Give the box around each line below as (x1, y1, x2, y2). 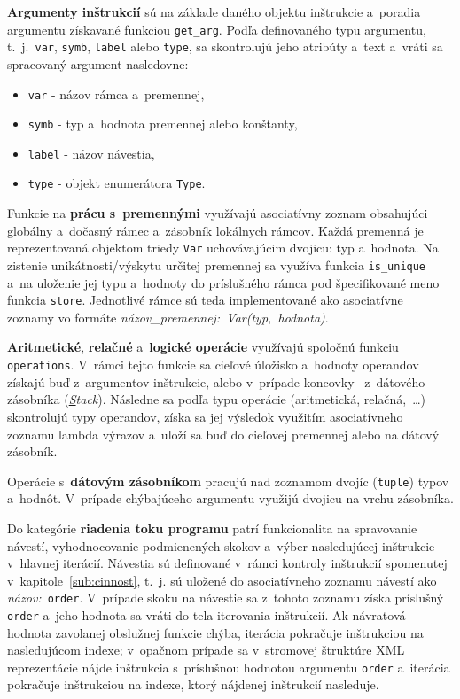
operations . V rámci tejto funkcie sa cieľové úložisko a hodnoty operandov (7, 355, 419, 374)
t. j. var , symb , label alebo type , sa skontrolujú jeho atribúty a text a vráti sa (7, 37, 443, 56)
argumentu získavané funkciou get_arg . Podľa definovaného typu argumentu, (7, 19, 426, 38)
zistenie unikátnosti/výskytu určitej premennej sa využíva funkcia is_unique (7, 255, 426, 274)
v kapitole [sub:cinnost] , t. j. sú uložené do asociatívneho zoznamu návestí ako (7, 571, 437, 589)
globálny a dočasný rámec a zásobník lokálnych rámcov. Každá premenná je (7, 221, 424, 239)
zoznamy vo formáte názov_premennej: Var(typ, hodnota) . (7, 307, 329, 326)
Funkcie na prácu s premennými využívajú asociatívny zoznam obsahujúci (7, 204, 428, 222)
